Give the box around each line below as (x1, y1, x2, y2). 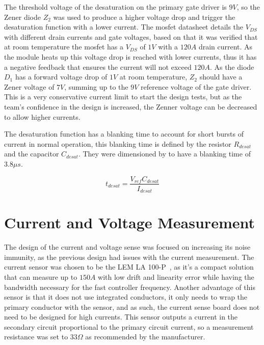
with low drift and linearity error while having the (98, 271, 254, 282)
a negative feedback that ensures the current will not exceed (4, 61, 192, 72)
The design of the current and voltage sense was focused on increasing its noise (4, 242, 251, 252)
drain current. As (198, 41, 253, 52)
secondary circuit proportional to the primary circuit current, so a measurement (4, 321, 254, 332)
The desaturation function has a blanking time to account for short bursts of (4, 128, 244, 139)
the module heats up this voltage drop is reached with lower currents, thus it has (4, 51, 257, 62)
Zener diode (4, 11, 41, 22)
